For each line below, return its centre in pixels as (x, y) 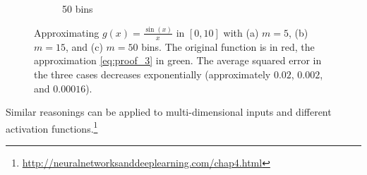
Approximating (67, 32)
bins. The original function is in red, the (228, 46)
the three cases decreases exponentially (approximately (152, 74)
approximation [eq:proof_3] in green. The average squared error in (178, 60)
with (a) (241, 32)
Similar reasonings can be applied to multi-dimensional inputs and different (169, 112)
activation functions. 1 (52, 127)
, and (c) (84, 46)
